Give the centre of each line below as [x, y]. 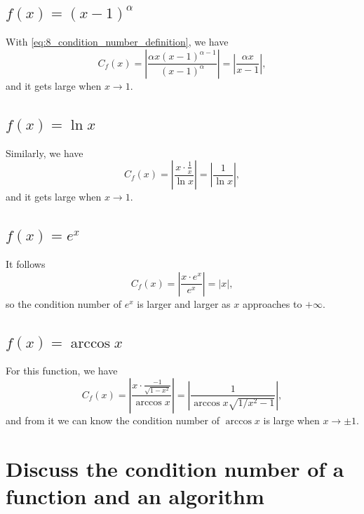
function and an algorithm [135, 495]
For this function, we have [62, 371]
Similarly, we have [45, 153]
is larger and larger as [184, 303]
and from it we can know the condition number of [113, 420]
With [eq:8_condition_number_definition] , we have [117, 42]
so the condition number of [64, 303]
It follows [26, 263]
